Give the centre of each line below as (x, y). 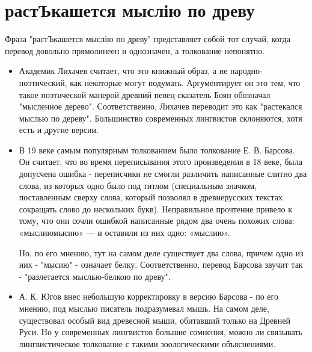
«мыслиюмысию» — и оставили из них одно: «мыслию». (124, 233)
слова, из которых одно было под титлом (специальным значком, (138, 185)
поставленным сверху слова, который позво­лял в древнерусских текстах (151, 197)
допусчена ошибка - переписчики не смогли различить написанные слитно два (163, 174)
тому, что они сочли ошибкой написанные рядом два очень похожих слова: (157, 221)
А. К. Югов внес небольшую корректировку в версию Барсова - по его (148, 296)
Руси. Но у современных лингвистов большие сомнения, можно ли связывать (161, 332)
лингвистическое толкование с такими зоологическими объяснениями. (147, 343)
